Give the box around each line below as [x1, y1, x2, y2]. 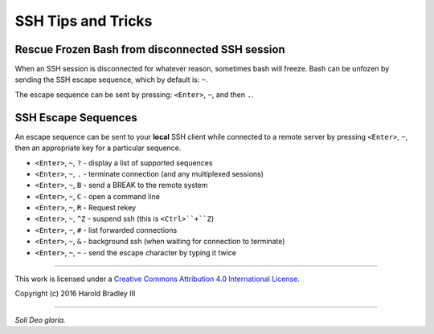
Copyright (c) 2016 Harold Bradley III [14, 289, 136, 299]
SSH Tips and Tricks [14, 12, 153, 30]
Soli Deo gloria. [14, 315, 66, 324]
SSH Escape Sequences [14, 111, 137, 124]
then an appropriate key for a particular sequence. [14, 143, 182, 153]
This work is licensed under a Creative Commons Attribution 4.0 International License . [14, 274, 301, 284]
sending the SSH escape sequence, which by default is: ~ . [14, 75, 208, 84]
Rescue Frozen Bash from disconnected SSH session [14, 43, 285, 56]
